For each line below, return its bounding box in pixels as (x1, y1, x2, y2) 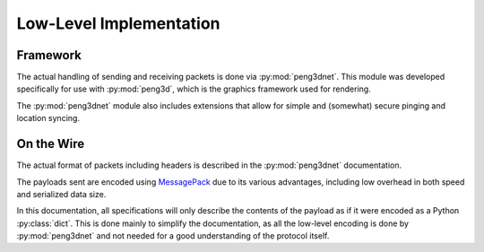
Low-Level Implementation (16, 13, 220, 33)
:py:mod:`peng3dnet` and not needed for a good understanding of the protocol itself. (16, 230, 330, 241)
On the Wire (16, 136, 85, 152)
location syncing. (16, 113, 81, 124)
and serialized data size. (16, 188, 107, 199)
